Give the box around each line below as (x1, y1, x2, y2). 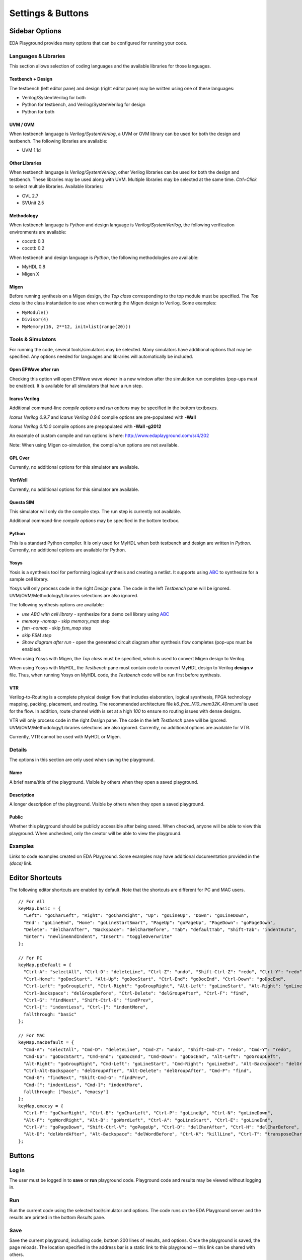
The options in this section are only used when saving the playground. (9, 757, 155, 763)
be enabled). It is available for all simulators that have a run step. (9, 383, 143, 389)
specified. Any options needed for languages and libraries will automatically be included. (9, 353, 193, 360)
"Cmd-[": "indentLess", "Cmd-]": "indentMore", (23, 1082, 143, 1088)
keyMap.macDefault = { (18, 1040, 74, 1045)
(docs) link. (9, 860, 33, 866)
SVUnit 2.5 (22, 200, 44, 206)
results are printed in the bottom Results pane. (9, 1214, 106, 1220)
